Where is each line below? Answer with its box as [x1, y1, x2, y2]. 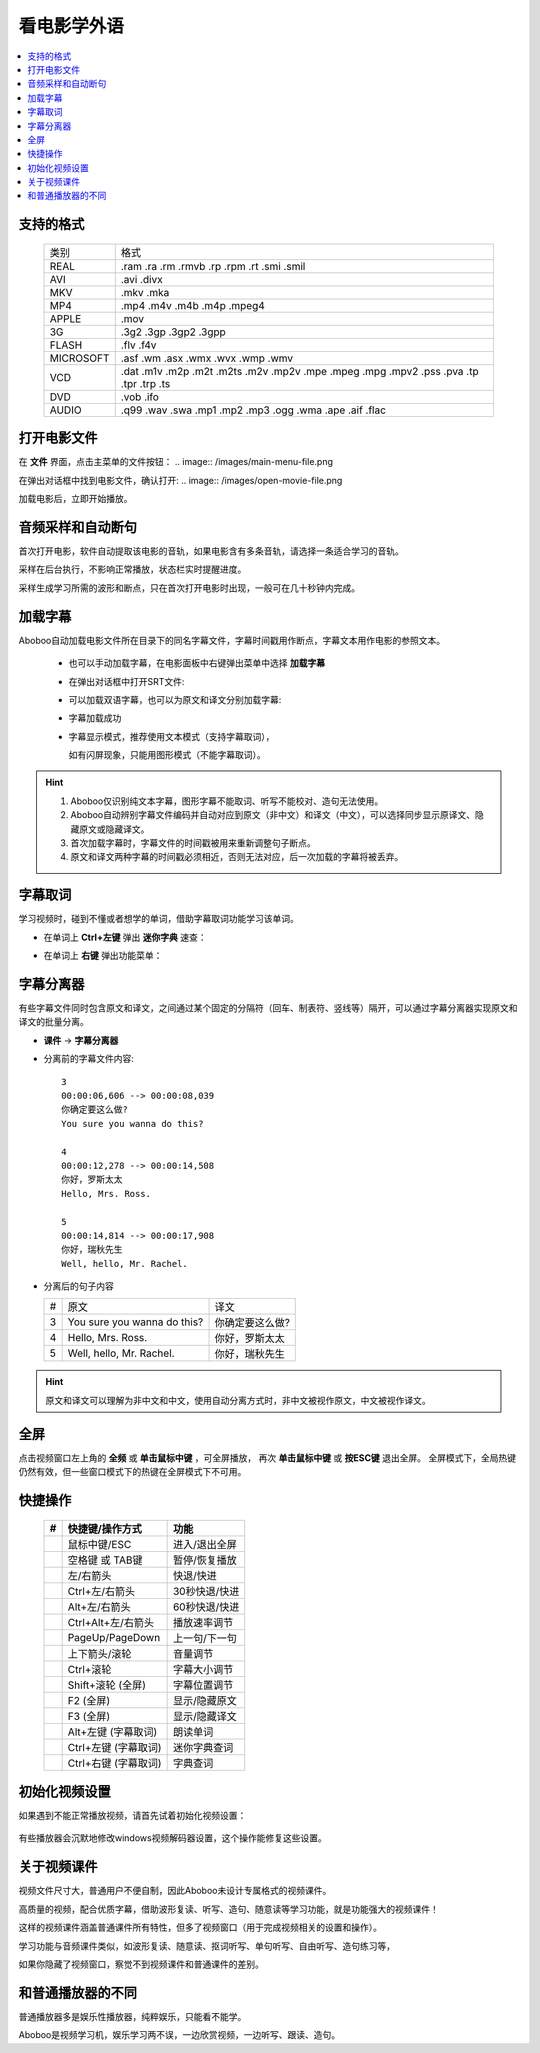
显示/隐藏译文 [172, 1709, 237, 1723]
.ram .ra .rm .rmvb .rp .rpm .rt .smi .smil [120, 259, 306, 273]
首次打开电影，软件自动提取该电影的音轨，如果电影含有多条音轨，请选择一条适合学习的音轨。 [18, 545, 404, 557]
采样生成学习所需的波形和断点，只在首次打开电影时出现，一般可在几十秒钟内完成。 [18, 581, 360, 594]
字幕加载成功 [68, 712, 122, 724]
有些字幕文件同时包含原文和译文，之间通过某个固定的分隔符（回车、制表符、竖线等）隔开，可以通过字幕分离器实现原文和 [18, 1002, 518, 1014]
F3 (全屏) [67, 1709, 111, 1723]
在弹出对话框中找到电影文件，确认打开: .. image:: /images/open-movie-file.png [18, 474, 343, 486]
